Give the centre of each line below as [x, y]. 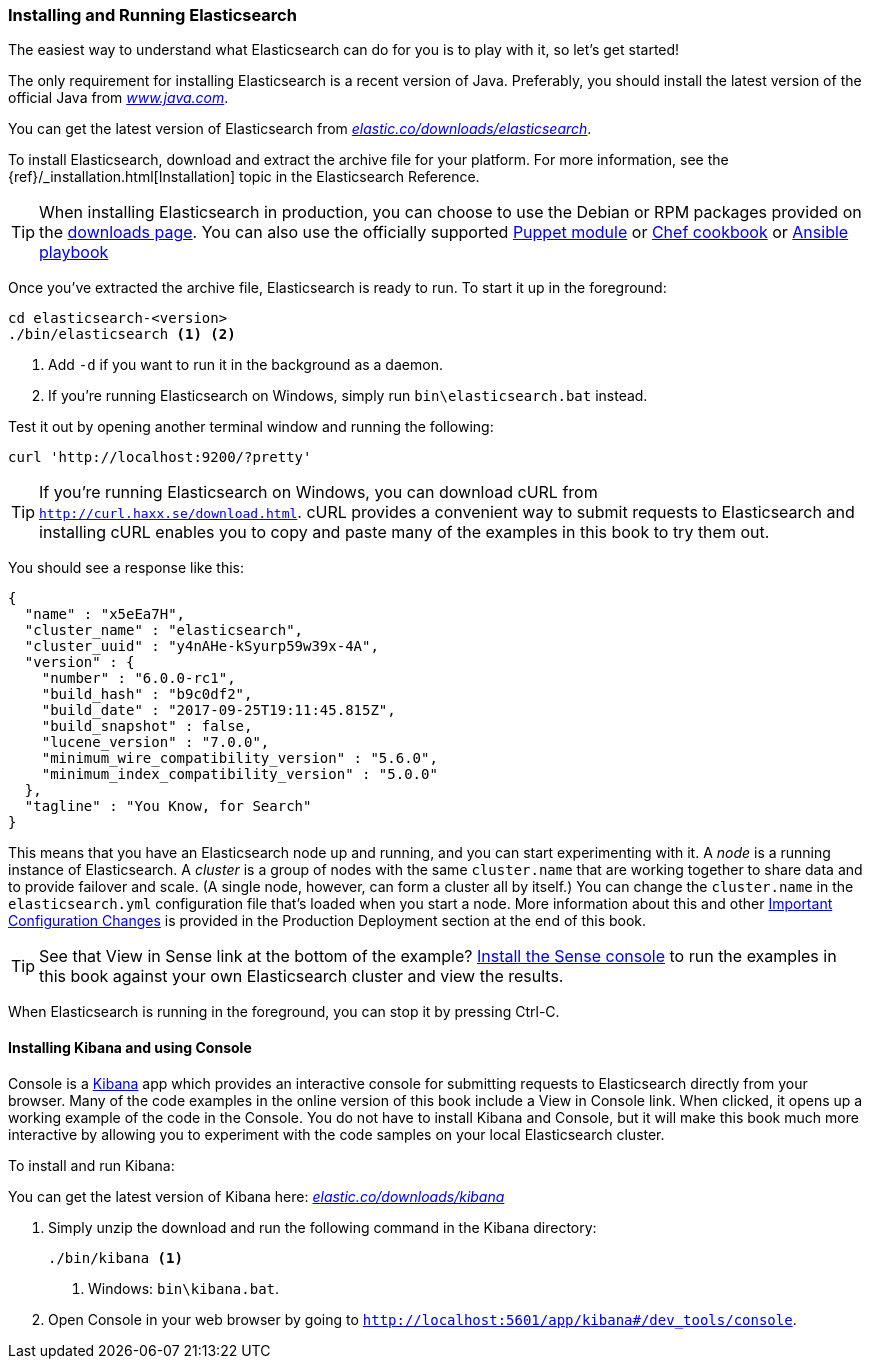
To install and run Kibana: [91, 1165]
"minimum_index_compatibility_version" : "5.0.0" [239, 774]
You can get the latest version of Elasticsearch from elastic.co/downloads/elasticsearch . [300, 129]
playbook [74, 252]
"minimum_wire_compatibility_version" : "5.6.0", [239, 758]
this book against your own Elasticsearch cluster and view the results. [301, 976]
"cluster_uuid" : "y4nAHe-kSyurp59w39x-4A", [201, 646]
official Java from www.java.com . [118, 98]
